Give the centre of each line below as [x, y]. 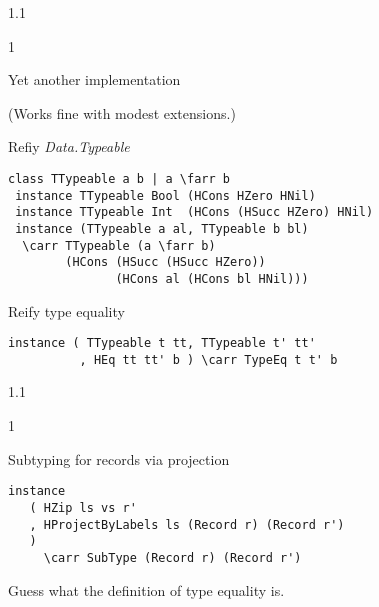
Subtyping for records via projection [119, 458]
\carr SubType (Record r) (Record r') [172, 557]
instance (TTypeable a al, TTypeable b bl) [162, 228]
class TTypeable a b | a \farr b [119, 178]
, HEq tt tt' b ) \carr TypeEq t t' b [208, 359]
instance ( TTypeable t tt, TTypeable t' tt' [162, 343]
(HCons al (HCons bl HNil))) [212, 278]
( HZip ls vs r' [83, 507]
